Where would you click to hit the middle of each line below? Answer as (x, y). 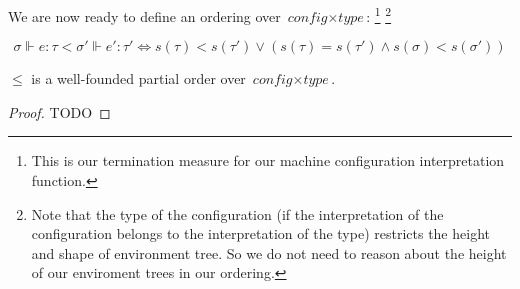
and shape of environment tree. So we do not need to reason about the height (269, 252)
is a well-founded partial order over (138, 78)
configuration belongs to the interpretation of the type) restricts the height (260, 233)
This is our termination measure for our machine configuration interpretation (268, 160)
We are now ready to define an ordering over (144, 15)
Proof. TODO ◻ (59, 111)
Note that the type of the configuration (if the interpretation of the (237, 213)
